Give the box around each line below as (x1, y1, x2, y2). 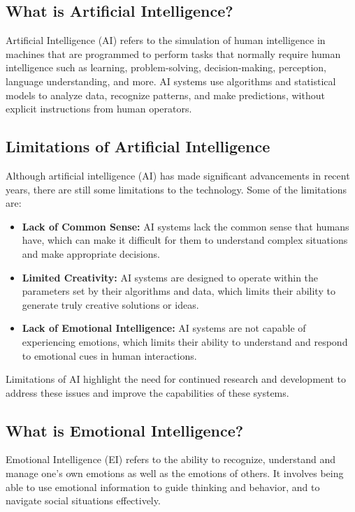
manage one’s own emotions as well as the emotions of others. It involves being (6, 466, 344, 481)
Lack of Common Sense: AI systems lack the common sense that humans (22, 219, 349, 233)
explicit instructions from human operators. (6, 101, 192, 116)
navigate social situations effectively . (6, 493, 161, 508)
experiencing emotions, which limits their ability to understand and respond (22, 334, 348, 349)
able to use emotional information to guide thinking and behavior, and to (6, 479, 320, 494)
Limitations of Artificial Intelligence (6, 136, 270, 157)
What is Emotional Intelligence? (6, 419, 244, 441)
